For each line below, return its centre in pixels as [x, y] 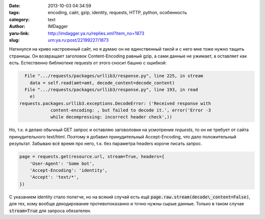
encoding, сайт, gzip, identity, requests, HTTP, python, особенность [118, 13]
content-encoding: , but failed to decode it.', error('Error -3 [131, 110]
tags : [14, 13]
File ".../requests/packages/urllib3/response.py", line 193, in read [111, 89]
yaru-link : [19, 33]
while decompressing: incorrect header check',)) [111, 117]
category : [19, 19]
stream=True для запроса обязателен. [50, 211]
